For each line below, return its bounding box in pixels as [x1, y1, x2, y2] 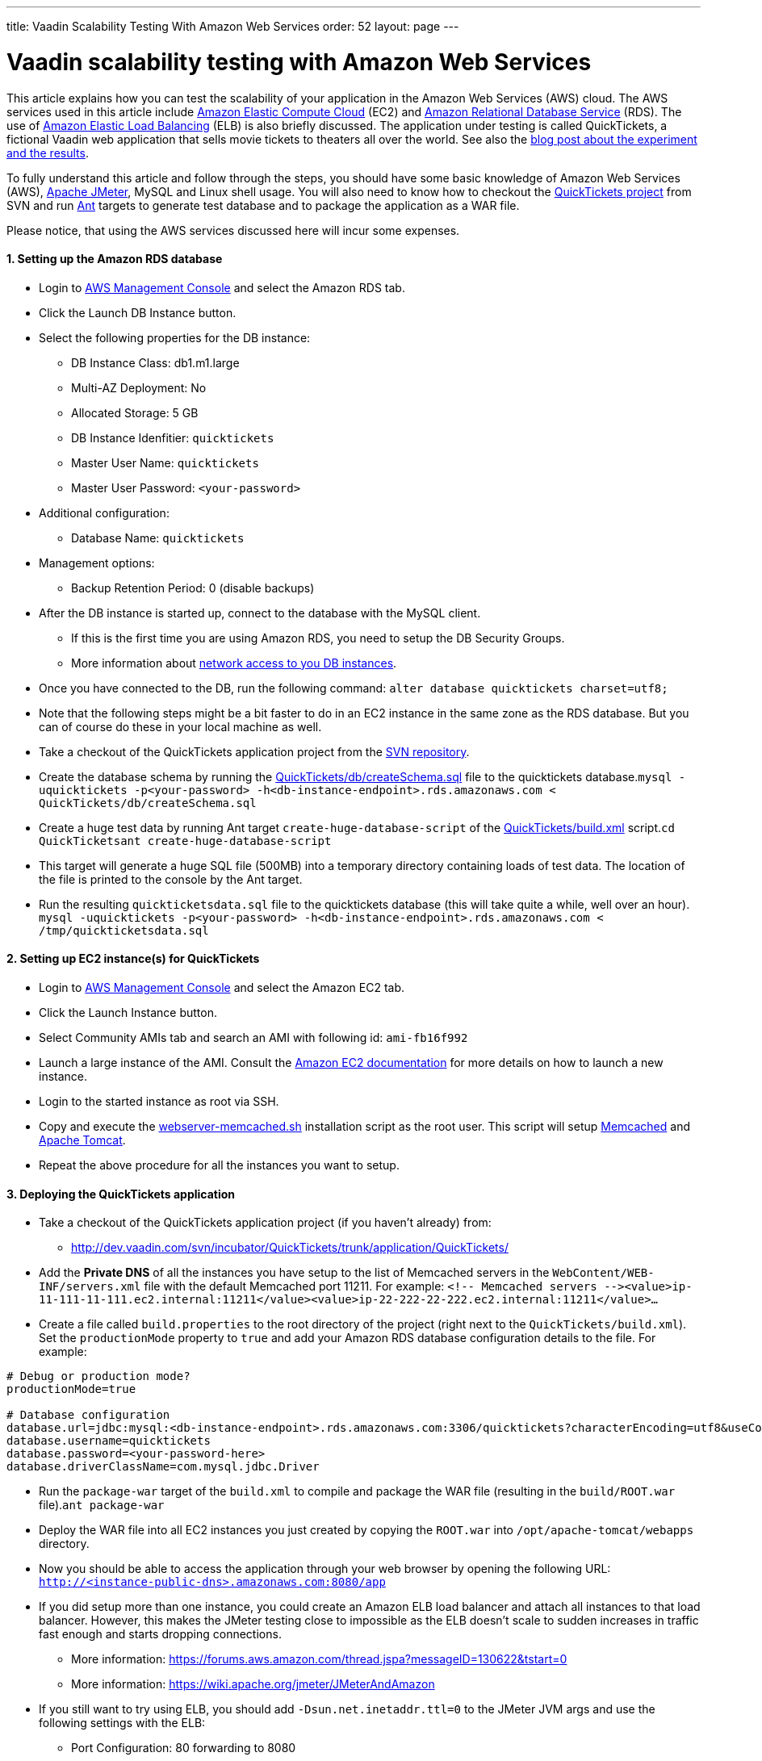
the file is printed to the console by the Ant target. [39, 872, 303, 886]
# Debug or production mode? [6, 1370, 190, 1383]
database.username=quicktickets [6, 1434, 211, 1448]
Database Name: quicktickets [71, 530, 245, 545]
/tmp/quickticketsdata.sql [39, 923, 209, 937]
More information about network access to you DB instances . [71, 655, 397, 670]
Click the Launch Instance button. [39, 1005, 217, 1019]
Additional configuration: [39, 505, 170, 520]
